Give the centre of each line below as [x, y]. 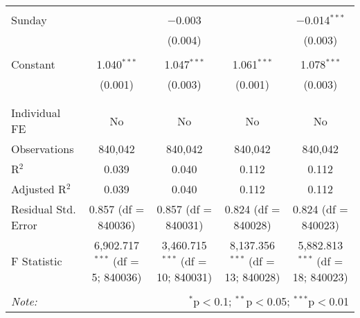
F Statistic [37, 261]
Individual [36, 113]
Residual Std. [44, 209]
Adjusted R [39, 189]
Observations [43, 149]
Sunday [29, 20]
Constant [33, 64]
